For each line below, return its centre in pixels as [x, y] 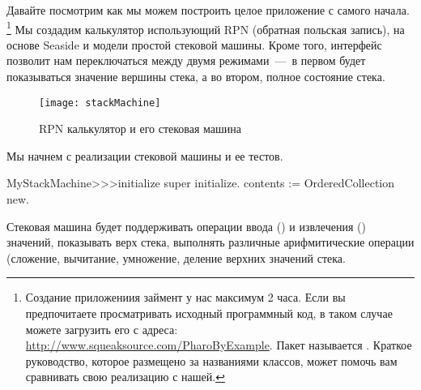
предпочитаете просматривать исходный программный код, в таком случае [209, 313]
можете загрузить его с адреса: [102, 329]
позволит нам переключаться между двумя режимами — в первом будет [186, 60]
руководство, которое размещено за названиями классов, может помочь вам [211, 360]
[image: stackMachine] [100, 103]
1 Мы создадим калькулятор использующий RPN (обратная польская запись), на [206, 28]
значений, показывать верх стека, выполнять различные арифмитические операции [210, 242]
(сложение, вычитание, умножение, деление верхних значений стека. [176, 257]
